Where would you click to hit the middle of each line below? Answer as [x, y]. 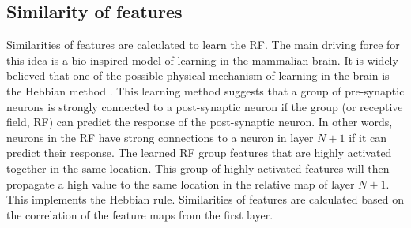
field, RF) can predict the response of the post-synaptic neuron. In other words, [200, 122]
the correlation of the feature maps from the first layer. [140, 214]
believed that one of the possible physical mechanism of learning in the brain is [198, 75]
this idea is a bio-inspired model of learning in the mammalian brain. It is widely [202, 60]
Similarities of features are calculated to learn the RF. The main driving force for [203, 45]
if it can [368, 137]
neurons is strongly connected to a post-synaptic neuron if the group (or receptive [205, 106]
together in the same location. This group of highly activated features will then [198, 168]
